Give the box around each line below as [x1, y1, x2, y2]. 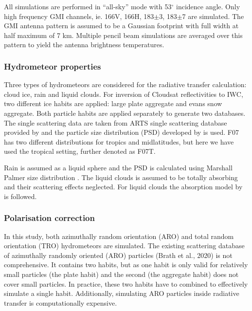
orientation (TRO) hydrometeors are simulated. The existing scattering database [4, 240, 245, 251]
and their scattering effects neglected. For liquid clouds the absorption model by [4, 182, 243, 192]
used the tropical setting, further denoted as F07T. [4, 146, 156, 156]
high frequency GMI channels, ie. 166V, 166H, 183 [4, 11, 154, 21]
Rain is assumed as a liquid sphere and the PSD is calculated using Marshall [4, 162, 233, 172]
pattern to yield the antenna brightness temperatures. [4, 39, 164, 50]
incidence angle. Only [176, 1, 240, 11]
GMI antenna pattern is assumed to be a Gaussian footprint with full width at [4, 20, 239, 31]
